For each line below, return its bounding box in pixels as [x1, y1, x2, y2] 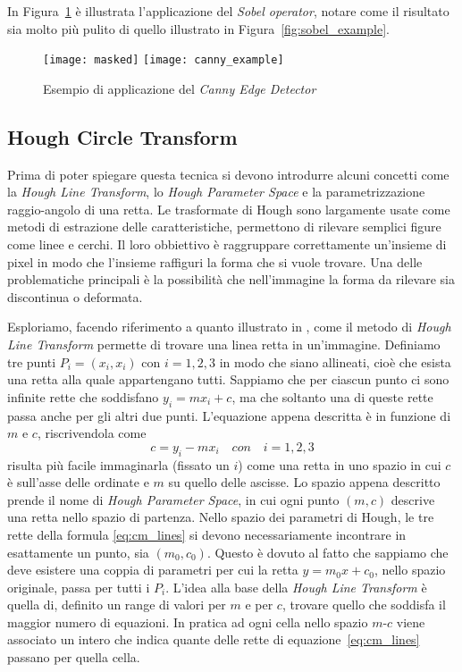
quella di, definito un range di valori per [7, 595, 226, 614]
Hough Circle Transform [7, 122, 238, 150]
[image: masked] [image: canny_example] [43, 54, 284, 67]
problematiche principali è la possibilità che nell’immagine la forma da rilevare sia [7, 270, 455, 289]
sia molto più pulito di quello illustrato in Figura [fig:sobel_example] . [7, 19, 390, 38]
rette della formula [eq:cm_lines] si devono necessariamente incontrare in [7, 525, 407, 543]
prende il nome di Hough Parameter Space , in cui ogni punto [7, 490, 340, 508]
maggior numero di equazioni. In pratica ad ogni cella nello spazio [7, 612, 368, 631]
